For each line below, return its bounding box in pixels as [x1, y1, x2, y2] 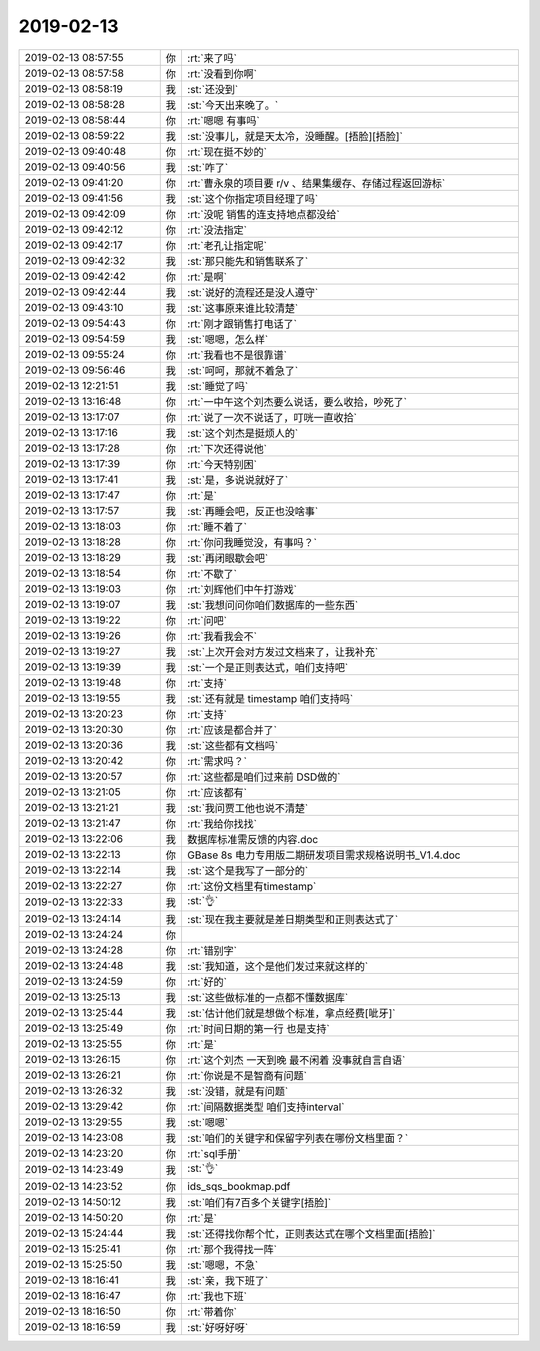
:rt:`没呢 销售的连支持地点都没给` [186, 207, 340, 221]
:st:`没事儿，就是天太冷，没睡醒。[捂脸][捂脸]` [186, 129, 404, 143]
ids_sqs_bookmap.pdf [186, 1179, 291, 1193]
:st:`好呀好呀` [186, 1320, 249, 1334]
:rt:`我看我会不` [186, 629, 257, 643]
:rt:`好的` [186, 975, 227, 989]
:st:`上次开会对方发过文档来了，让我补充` [186, 645, 379, 659]
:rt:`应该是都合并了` [186, 723, 277, 737]
